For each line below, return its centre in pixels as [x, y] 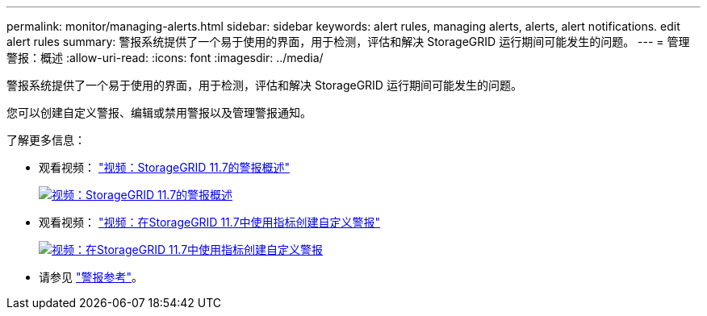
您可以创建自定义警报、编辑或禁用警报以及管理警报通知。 [159, 112]
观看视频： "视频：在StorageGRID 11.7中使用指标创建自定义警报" [210, 222]
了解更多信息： [46, 140]
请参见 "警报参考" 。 [91, 277]
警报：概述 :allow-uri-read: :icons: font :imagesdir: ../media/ [165, 58]
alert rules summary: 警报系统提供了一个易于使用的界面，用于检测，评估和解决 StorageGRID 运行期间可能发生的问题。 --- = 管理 [348, 42]
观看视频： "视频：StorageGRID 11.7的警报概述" [165, 167]
